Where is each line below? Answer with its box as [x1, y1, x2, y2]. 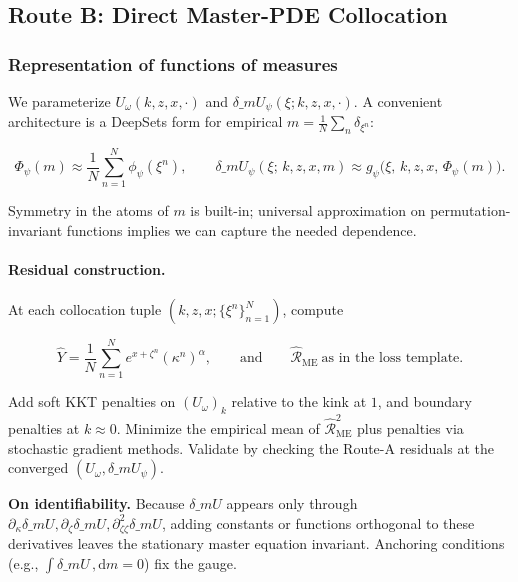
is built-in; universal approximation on [190, 200, 426, 221]
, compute [282, 299, 344, 320]
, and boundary [377, 391, 472, 412]
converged [8, 457, 69, 478]
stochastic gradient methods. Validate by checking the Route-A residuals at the [8, 437, 494, 458]
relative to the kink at [231, 391, 367, 412]
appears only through [226, 493, 358, 514]
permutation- [430, 200, 511, 221]
